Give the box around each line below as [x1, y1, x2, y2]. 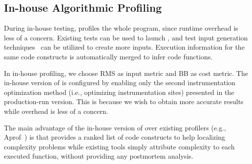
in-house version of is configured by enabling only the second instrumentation [4, 77, 235, 88]
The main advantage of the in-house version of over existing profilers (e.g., [4, 122, 226, 132]
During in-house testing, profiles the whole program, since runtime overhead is [4, 23, 238, 33]
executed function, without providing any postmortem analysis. [4, 151, 193, 161]
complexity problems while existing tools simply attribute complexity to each [4, 141, 235, 151]
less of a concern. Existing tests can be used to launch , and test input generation [4, 32, 248, 42]
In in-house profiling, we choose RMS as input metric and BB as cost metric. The [4, 68, 248, 78]
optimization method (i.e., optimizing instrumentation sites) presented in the [4, 87, 234, 97]
